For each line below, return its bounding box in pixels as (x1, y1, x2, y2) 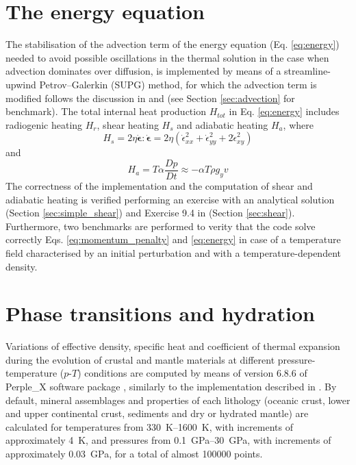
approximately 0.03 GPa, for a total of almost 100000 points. (5, 446, 263, 460)
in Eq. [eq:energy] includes (229, 104, 340, 118)
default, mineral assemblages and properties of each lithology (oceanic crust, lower (5, 392, 351, 407)
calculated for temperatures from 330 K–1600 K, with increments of (5, 419, 293, 433)
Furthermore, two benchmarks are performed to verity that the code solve (5, 218, 316, 233)
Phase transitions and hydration (5, 299, 316, 327)
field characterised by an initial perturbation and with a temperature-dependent (5, 245, 341, 260)
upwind (5, 77, 36, 91)
